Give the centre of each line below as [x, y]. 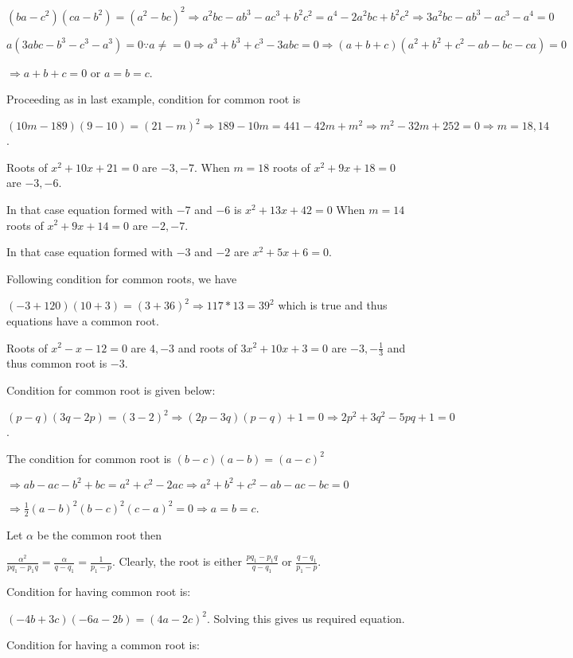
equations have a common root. [83, 320]
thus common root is [57, 363]
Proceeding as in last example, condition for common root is [154, 99]
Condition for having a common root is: [103, 645]
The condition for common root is [89, 458]
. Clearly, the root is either [177, 561]
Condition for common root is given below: [111, 389]
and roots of [207, 347]
